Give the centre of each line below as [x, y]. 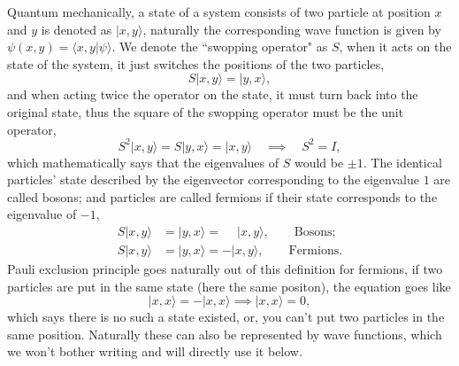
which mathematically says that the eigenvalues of [143, 162]
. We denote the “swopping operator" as [220, 47]
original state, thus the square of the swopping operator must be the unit [206, 111]
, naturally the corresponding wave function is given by [292, 29]
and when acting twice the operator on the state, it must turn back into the [213, 94]
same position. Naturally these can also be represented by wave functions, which [225, 334]
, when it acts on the [395, 47]
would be [319, 162]
